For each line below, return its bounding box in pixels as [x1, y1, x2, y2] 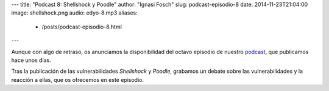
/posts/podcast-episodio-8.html [41, 23, 122, 30]
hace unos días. [11, 56, 51, 64]
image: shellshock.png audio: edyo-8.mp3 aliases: [11, 9, 138, 16]
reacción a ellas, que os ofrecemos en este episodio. [11, 76, 144, 83]
